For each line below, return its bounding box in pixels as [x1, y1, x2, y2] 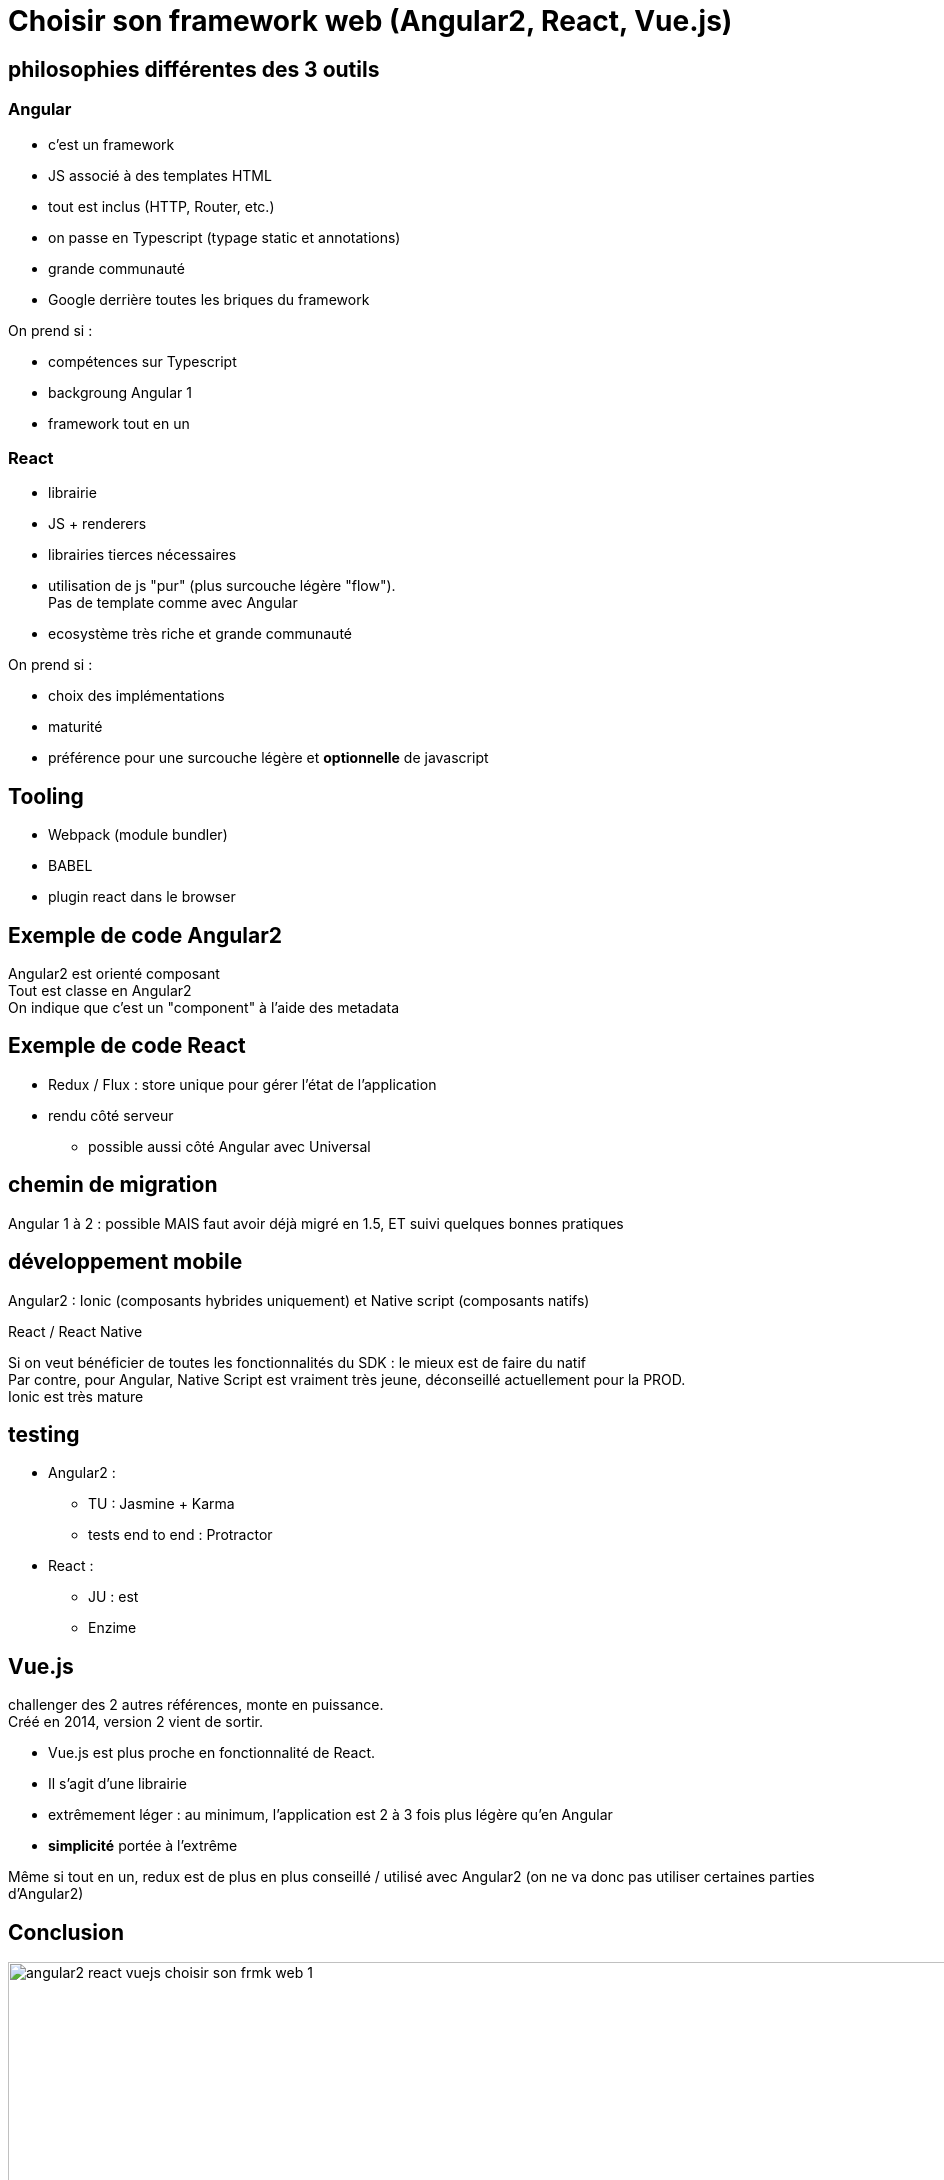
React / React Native [8, 1322, 143, 1340]
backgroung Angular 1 [48, 383, 192, 401]
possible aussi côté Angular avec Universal [88, 1137, 371, 1155]
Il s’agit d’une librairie [48, 1775, 187, 1793]
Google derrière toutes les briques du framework [48, 290, 370, 308]
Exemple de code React [8, 1033, 246, 1059]
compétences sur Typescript [48, 352, 237, 370]
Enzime [88, 1619, 137, 1637]
